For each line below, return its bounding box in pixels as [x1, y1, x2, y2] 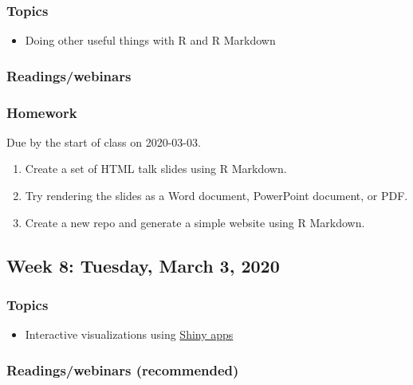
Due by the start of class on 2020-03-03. [6, 133, 201, 150]
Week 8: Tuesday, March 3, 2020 [6, 253, 280, 277]
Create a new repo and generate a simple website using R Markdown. [25, 214, 365, 230]
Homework [6, 102, 77, 122]
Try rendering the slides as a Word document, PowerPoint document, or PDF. [25, 187, 408, 204]
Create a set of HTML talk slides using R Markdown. [25, 160, 287, 177]
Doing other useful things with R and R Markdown [25, 32, 276, 49]
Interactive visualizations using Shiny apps [25, 326, 234, 343]
